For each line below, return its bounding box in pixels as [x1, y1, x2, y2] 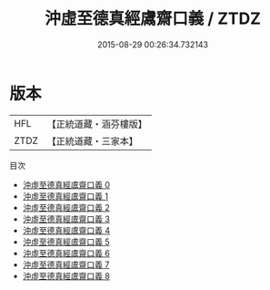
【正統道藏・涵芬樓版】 [46, 118, 148, 130]
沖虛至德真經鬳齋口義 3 [22, 213, 111, 224]
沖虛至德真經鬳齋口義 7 [22, 259, 110, 270]
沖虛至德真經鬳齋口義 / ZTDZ [44, 8, 262, 29]
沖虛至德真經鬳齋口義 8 [22, 270, 111, 281]
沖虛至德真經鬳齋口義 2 [22, 202, 111, 212]
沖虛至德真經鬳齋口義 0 [22, 179, 111, 190]
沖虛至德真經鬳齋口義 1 [22, 191, 109, 202]
